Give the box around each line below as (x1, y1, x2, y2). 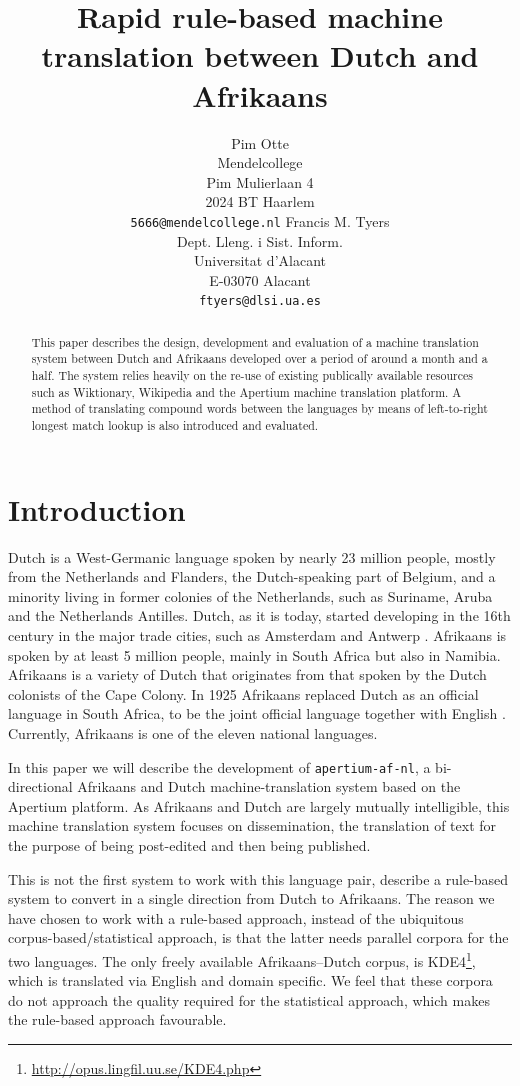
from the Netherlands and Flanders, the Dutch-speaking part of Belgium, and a (8, 566, 496, 587)
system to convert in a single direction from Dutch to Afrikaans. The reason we (8, 888, 495, 909)
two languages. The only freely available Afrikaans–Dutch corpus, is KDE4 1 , (8, 947, 476, 971)
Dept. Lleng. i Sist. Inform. (177, 230, 343, 251)
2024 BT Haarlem (205, 191, 315, 212)
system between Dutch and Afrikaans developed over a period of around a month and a (31, 350, 488, 367)
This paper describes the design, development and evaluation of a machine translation (31, 333, 479, 350)
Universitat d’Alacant (194, 250, 326, 271)
